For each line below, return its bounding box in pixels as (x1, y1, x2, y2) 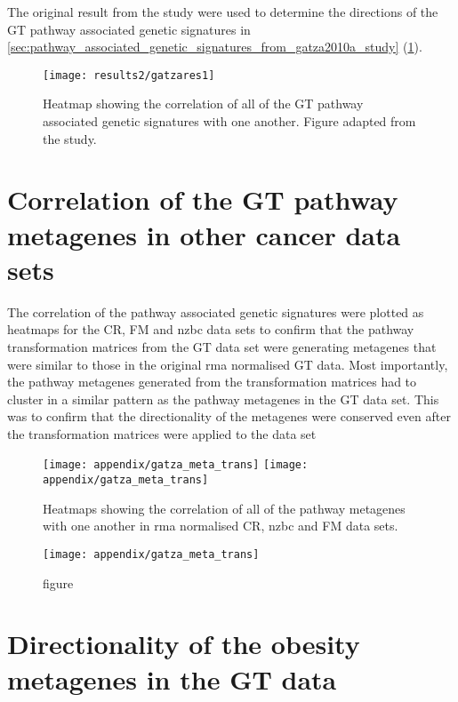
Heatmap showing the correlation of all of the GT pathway (43, 94, 364, 113)
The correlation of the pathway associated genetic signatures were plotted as (7, 302, 424, 321)
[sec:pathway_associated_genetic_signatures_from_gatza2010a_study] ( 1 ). (7, 37, 422, 56)
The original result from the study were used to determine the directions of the (7, 3, 438, 20)
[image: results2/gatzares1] (43, 68, 215, 82)
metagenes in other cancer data (7, 216, 401, 252)
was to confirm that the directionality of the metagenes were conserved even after (7, 407, 451, 426)
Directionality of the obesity (7, 626, 360, 662)
